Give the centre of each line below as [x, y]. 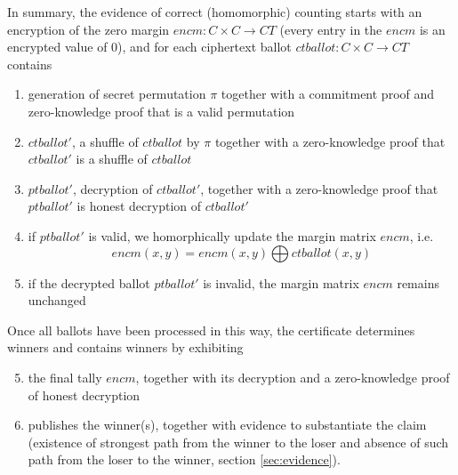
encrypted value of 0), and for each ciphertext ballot [149, 47]
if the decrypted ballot [89, 282]
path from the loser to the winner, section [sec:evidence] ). [184, 459]
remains [418, 282]
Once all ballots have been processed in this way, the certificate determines [211, 330]
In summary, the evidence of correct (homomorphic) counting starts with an [215, 12]
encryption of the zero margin [88, 29]
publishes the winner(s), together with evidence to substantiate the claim [227, 425]
